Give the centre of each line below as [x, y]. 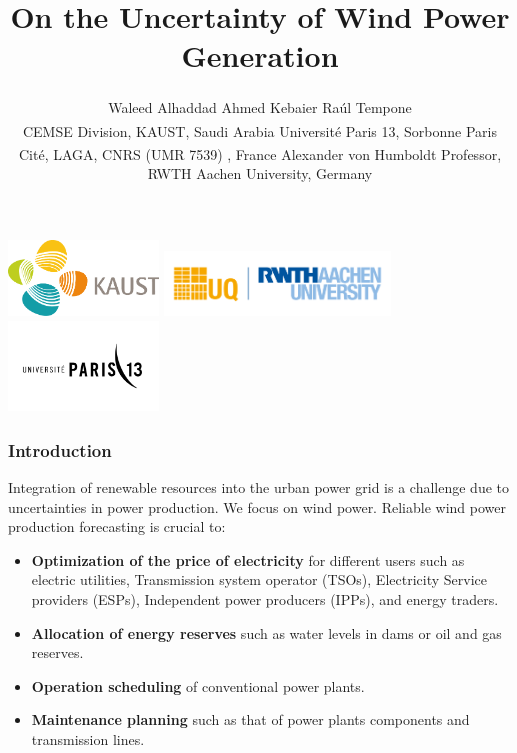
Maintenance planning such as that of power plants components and [250, 719]
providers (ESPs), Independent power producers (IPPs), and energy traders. [265, 599]
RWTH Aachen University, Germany [260, 173]
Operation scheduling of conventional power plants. [198, 685]
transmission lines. [88, 738]
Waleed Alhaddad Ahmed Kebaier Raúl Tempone [260, 106]
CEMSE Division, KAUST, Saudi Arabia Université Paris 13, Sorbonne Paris [260, 130]
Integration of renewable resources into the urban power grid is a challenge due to [258, 487]
